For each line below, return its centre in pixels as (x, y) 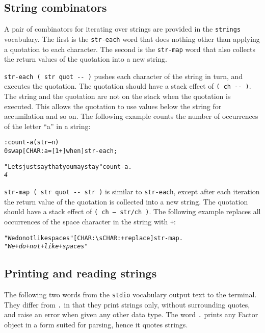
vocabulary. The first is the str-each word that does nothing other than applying (132, 39)
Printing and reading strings (81, 273)
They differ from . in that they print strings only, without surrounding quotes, (127, 304)
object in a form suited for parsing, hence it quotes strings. (96, 325)
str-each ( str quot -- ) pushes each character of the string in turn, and (124, 76)
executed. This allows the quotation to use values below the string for (113, 106)
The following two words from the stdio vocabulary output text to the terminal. (130, 294)
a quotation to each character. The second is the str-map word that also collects (130, 49)
